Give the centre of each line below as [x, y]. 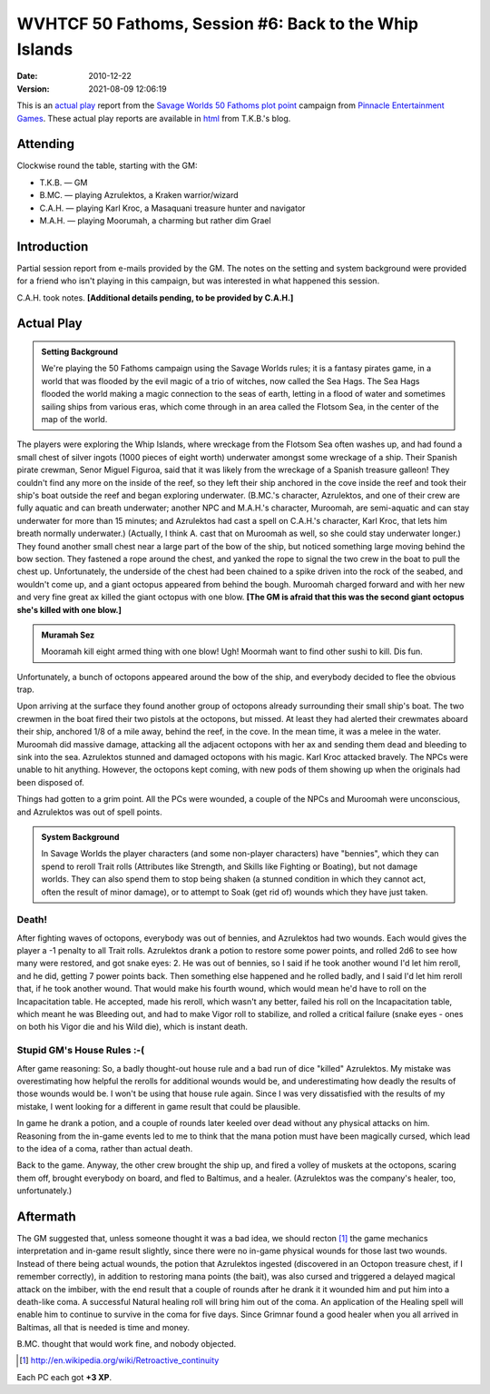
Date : [27, 76]
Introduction [53, 247]
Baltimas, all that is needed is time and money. [103, 1327]
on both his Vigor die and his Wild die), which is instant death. [132, 1027]
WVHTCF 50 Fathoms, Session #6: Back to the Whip [218, 24]
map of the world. [74, 420]
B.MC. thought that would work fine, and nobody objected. [127, 1344]
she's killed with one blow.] [69, 609]
